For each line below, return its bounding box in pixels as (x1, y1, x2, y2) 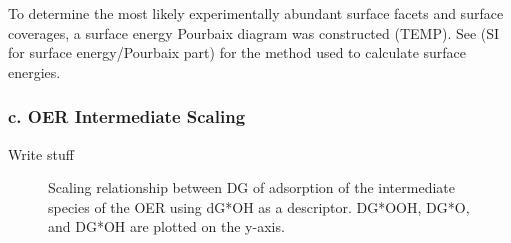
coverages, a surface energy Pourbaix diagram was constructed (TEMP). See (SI (8, 22, 500, 43)
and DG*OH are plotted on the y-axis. (48, 216, 285, 237)
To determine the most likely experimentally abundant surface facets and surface (8, 3, 504, 23)
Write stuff (8, 143, 74, 164)
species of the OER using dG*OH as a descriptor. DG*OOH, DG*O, (48, 196, 470, 217)
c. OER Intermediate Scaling (8, 104, 246, 129)
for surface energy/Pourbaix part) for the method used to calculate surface (8, 42, 467, 63)
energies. (8, 61, 61, 82)
